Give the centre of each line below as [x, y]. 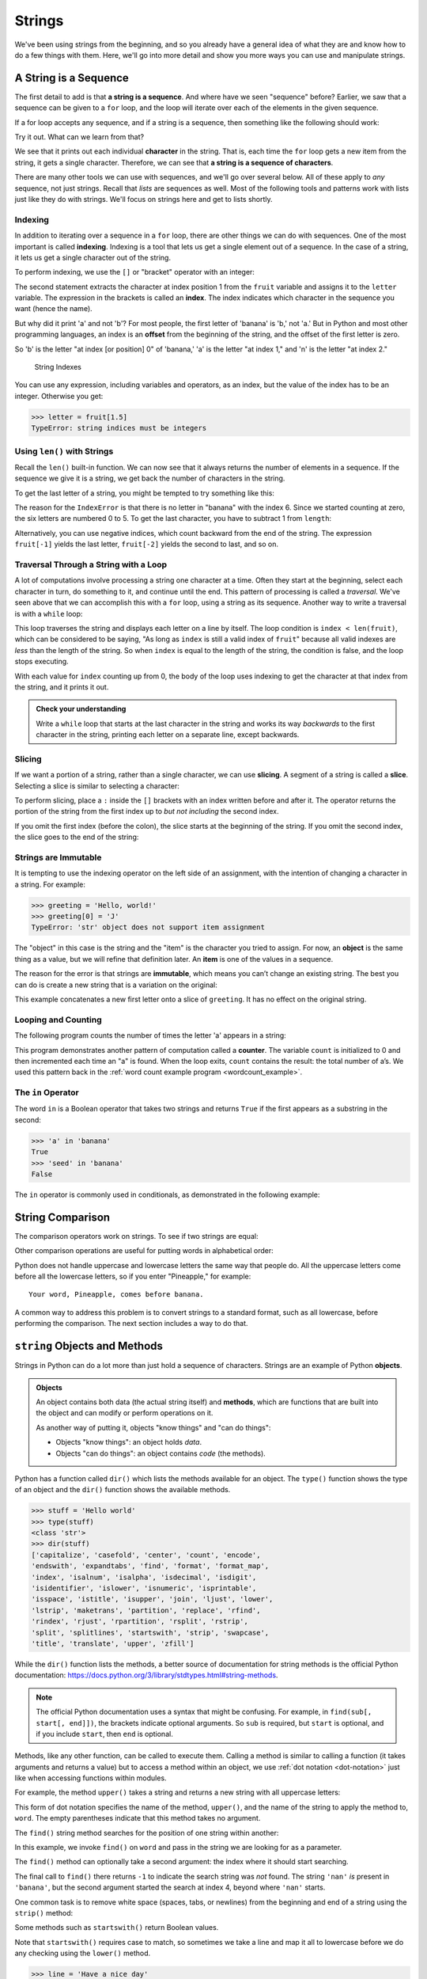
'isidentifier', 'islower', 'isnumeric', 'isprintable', [144, 1588]
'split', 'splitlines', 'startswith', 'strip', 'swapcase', [150, 1632]
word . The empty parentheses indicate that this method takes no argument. [138, 1818]
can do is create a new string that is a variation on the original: [116, 985]
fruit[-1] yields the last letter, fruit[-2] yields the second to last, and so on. [146, 544]
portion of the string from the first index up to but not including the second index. [147, 811]
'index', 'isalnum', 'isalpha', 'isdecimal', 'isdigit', [144, 1577]
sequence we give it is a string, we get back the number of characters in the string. [150, 478]
